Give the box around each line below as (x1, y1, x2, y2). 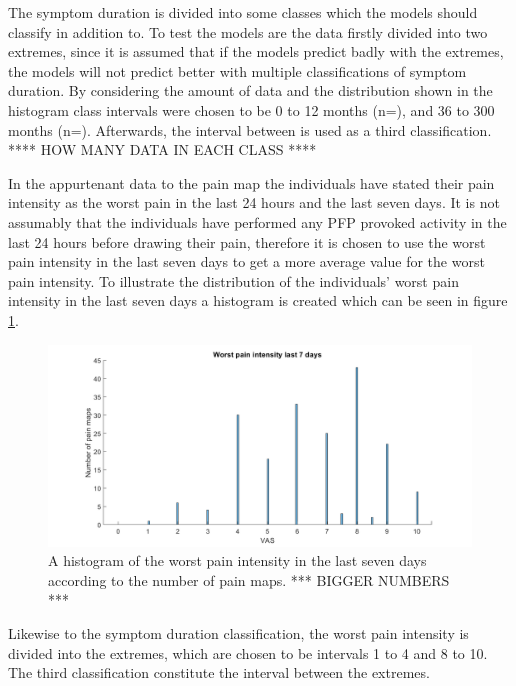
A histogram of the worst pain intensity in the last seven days (48, 550, 427, 571)
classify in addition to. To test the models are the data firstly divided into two (8, 21, 488, 42)
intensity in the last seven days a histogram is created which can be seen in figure (8, 290, 508, 311)
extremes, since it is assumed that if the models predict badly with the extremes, (8, 41, 504, 62)
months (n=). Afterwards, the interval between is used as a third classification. (8, 119, 492, 140)
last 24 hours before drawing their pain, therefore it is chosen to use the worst (8, 231, 486, 252)
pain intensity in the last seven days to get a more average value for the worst (8, 251, 485, 272)
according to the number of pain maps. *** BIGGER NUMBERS (48, 569, 450, 590)
